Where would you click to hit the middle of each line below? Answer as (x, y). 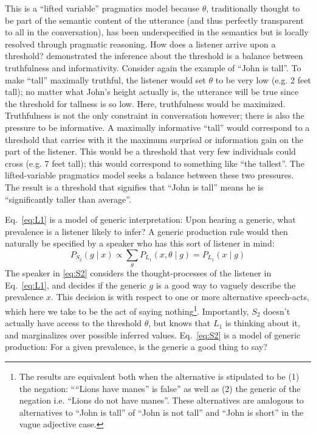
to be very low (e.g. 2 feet (263, 79)
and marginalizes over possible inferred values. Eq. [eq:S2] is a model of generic (153, 334)
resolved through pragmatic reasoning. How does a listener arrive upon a (140, 44)
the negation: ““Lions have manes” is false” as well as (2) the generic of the (160, 388)
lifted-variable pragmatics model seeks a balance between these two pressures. (149, 175)
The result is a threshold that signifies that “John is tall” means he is (134, 187)
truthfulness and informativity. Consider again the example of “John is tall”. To (153, 67)
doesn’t (277, 311)
